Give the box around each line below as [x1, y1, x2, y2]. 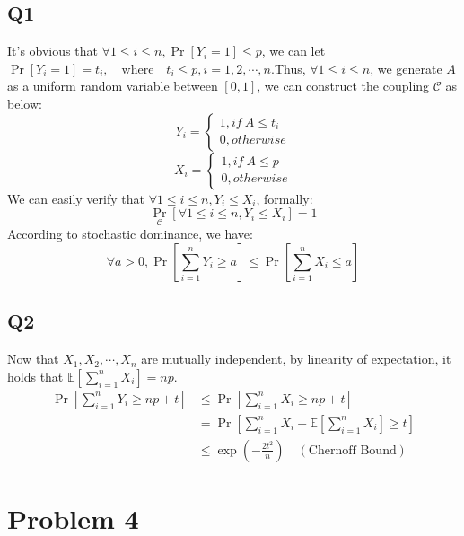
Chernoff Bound [308, 444, 397, 457]
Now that [7, 349, 59, 368]
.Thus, [271, 58, 306, 77]
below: [7, 93, 42, 112]
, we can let [261, 41, 326, 60]
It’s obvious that [7, 41, 98, 60]
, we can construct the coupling [257, 76, 430, 95]
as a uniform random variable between [7, 76, 218, 95]
